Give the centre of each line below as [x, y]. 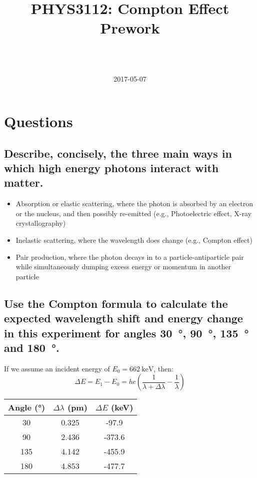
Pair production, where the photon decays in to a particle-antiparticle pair [130, 257]
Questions [38, 121]
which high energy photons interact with [111, 168]
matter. [24, 182]
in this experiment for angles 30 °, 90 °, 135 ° [126, 333]
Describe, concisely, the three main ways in [118, 153]
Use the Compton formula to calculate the [116, 303]
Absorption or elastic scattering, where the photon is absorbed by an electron [134, 203]
